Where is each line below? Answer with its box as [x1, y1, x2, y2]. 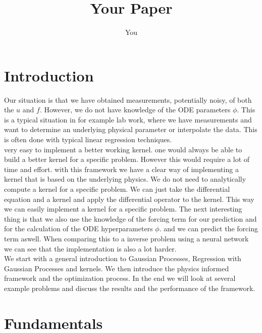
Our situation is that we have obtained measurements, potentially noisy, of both [4, 94, 252, 105]
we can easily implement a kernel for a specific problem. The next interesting [4, 203, 242, 214]
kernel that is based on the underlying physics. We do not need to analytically [4, 174, 246, 184]
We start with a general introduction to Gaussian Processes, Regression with [4, 253, 241, 264]
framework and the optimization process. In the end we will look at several [4, 273, 236, 283]
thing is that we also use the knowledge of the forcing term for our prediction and [4, 213, 257, 224]
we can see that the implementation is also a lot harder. [4, 243, 177, 254]
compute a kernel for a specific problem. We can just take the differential [4, 184, 230, 194]
